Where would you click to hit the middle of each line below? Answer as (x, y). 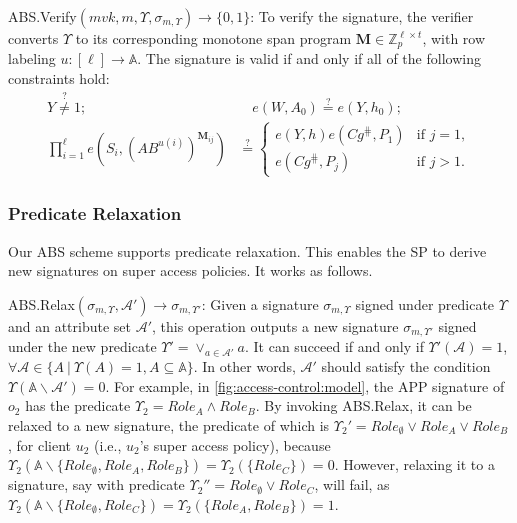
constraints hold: (59, 78)
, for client (40, 444)
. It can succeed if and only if (334, 346)
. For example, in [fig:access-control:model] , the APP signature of (305, 385)
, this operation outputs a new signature (275, 325)
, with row (454, 38)
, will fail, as (352, 484)
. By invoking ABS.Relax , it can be (363, 405)
